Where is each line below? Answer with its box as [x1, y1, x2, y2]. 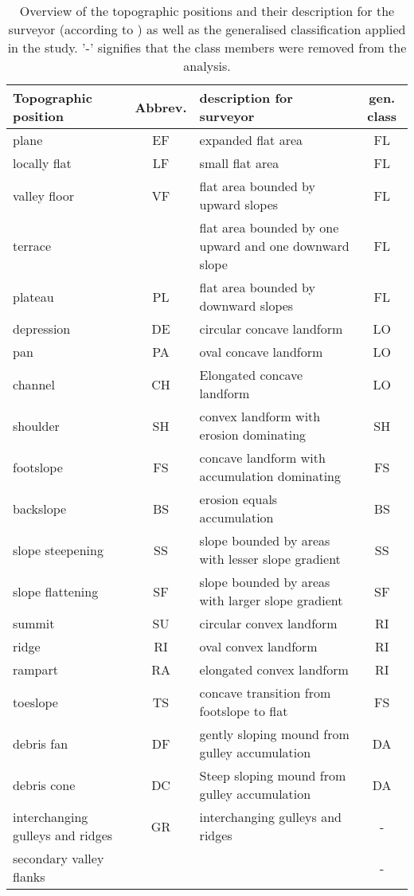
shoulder [13, 416, 60, 435]
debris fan [13, 734, 68, 753]
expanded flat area [199, 131, 303, 149]
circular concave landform [199, 319, 343, 338]
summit [13, 614, 55, 632]
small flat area [199, 154, 279, 172]
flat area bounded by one [199, 218, 339, 237]
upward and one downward [199, 237, 350, 255]
